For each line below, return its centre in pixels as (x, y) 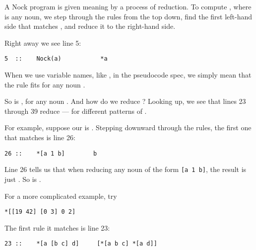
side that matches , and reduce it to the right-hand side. (90, 26)
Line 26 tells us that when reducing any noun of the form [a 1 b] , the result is (126, 169)
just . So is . (23, 179)
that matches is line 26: (40, 137)
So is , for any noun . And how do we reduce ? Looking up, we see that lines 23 (125, 101)
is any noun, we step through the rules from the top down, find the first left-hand (128, 16)
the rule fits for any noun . (45, 84)
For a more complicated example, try (61, 196)
